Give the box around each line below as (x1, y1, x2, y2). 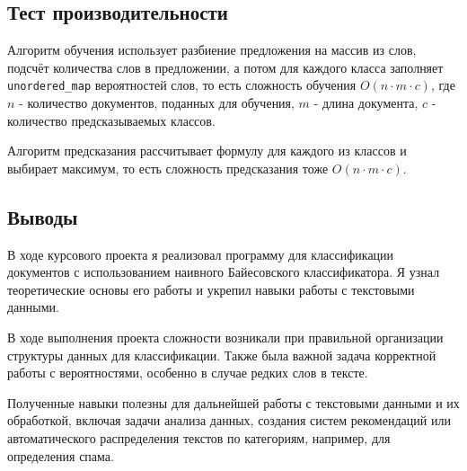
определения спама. (7, 446, 114, 465)
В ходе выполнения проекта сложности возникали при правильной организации (7, 328, 444, 346)
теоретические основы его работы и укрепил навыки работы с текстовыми (7, 280, 415, 298)
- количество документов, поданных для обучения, (19, 93, 295, 112)
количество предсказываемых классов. (7, 111, 216, 129)
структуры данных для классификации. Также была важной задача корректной (7, 345, 436, 364)
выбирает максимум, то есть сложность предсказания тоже (7, 158, 329, 177)
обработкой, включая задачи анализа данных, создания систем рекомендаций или (7, 411, 451, 430)
